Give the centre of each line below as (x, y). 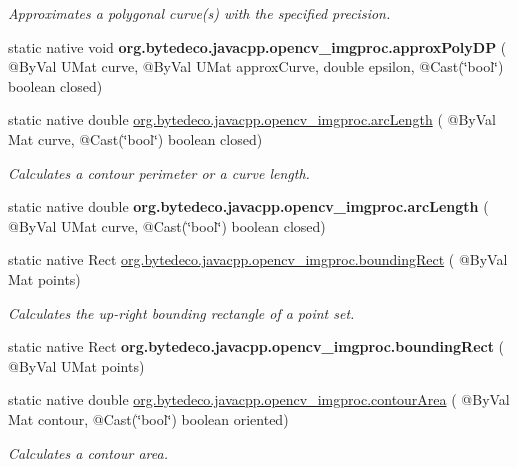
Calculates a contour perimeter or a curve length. (159, 172)
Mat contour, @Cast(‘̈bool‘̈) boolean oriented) (148, 418)
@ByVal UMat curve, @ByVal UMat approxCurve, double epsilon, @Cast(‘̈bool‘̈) (256, 66)
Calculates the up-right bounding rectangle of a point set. (181, 312)
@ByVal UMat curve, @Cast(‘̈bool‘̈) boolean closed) (167, 225)
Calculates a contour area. (88, 452)
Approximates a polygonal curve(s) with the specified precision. (199, 13)
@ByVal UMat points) (76, 365)
